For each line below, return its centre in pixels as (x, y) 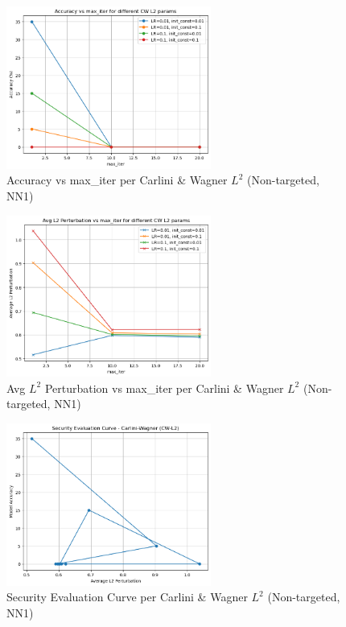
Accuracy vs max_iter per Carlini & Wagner (117, 180)
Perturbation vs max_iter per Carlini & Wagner (164, 388)
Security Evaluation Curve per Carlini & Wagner (127, 597)
